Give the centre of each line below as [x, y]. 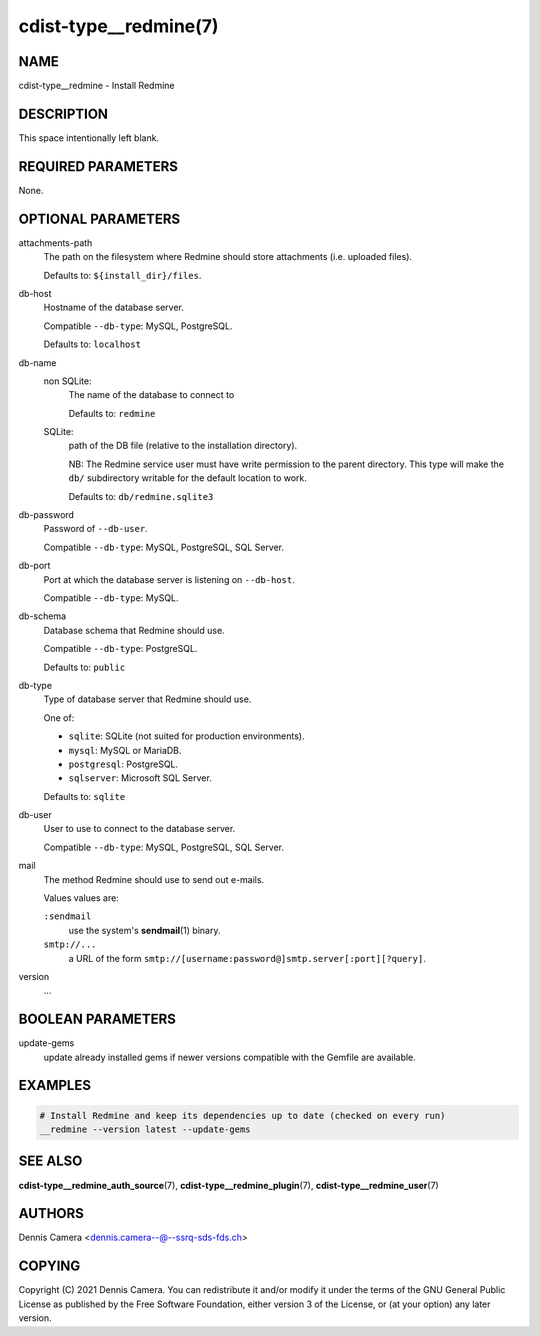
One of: [59, 717]
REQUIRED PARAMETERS [98, 166]
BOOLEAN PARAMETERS [97, 1019]
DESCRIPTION [63, 113]
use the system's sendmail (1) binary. [144, 930]
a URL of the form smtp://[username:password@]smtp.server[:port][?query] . [247, 958]
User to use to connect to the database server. [139, 829]
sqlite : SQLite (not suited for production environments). [186, 736]
